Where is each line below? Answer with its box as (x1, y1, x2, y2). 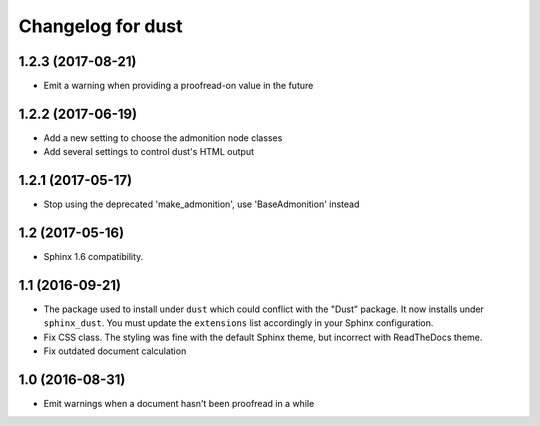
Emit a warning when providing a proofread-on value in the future (43, 80, 314, 92)
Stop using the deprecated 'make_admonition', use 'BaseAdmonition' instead (43, 198, 360, 210)
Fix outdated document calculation (43, 345, 187, 357)
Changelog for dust (18, 15, 184, 37)
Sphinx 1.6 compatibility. (43, 251, 144, 263)
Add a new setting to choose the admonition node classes (43, 131, 283, 144)
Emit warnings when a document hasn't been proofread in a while (43, 398, 315, 410)
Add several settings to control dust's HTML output (43, 146, 255, 158)
